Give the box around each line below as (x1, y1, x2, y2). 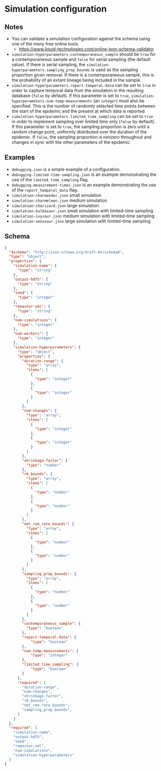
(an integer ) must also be (93, 98, 145, 103)
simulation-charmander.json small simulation (11, 192, 102, 198)
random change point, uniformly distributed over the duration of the (11, 129, 147, 135)
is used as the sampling (91, 67, 139, 73)
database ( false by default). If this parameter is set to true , (11, 93, 130, 98)
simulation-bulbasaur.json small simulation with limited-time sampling (11, 208, 153, 213)
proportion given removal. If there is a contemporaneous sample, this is (11, 72, 154, 77)
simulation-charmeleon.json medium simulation (11, 197, 107, 203)
